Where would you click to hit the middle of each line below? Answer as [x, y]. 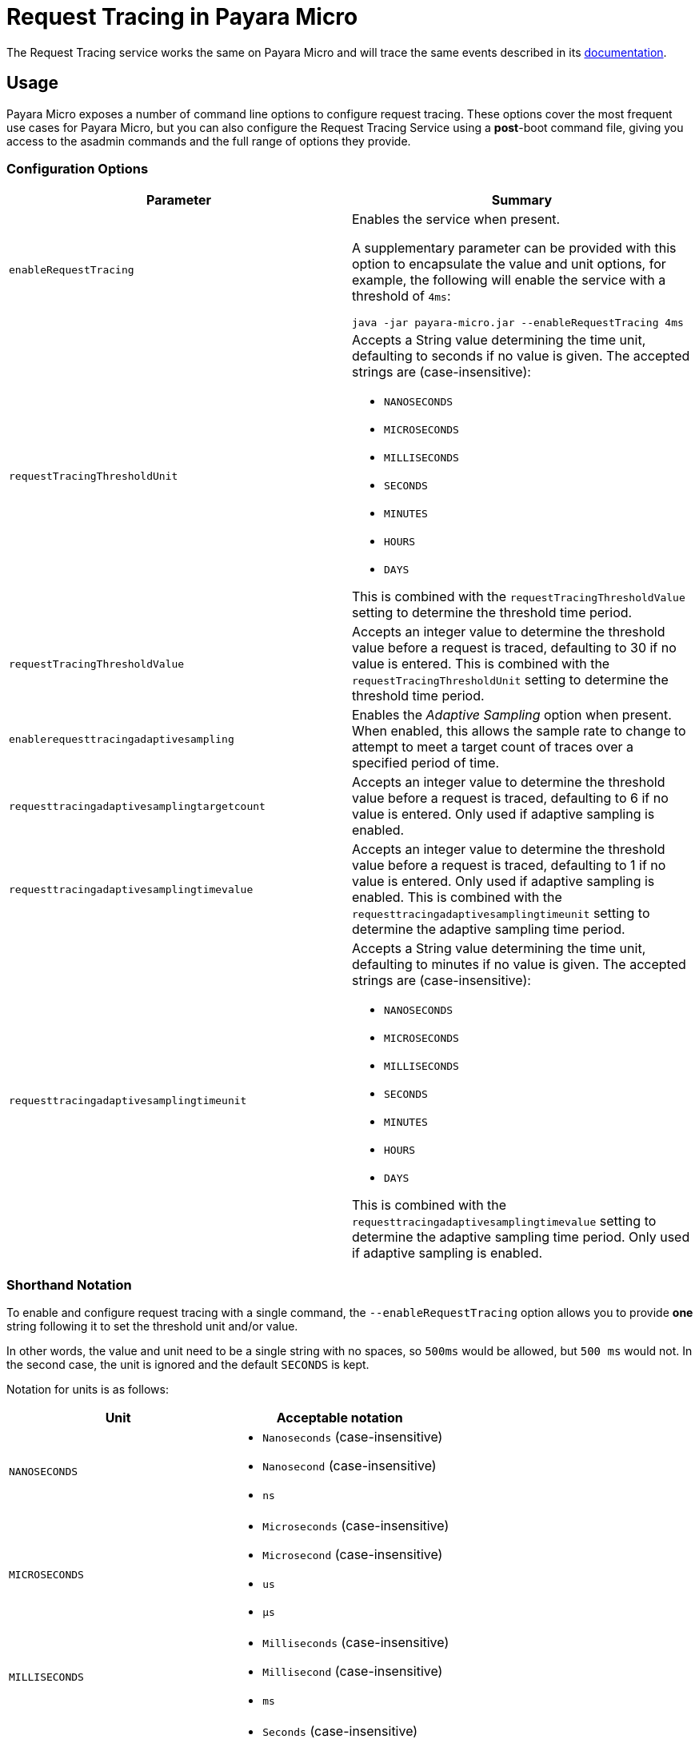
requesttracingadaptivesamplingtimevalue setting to [504, 1221]
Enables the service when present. [456, 219]
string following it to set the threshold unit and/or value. [152, 1326]
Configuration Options [78, 168]
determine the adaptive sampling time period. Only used [521, 1237]
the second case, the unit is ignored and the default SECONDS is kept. [188, 1365]
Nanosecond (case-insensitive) [349, 1466]
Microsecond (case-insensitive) [353, 1555]
